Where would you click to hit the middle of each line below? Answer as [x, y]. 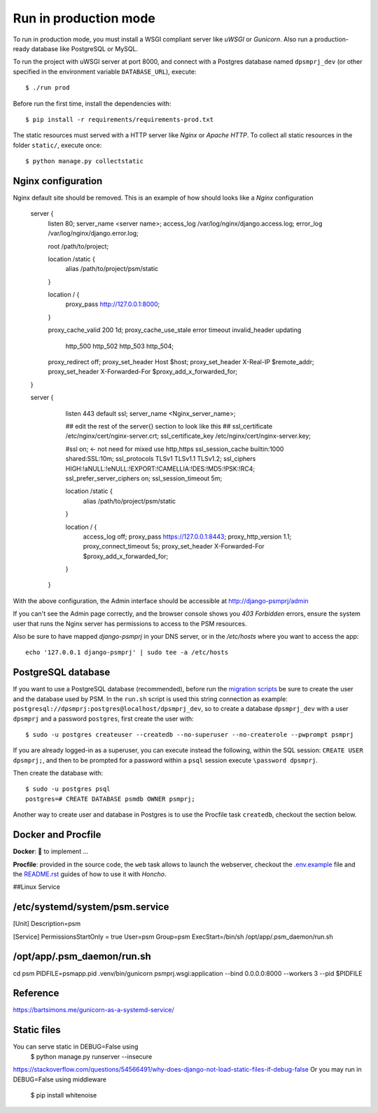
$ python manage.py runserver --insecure [91, 1056]
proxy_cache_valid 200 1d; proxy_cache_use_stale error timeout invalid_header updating [175, 330]
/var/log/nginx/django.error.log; [93, 233]
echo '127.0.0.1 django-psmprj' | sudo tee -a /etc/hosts [127, 652]
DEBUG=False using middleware [59, 1079]
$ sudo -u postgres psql [68, 789]
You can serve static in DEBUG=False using [76, 1046]
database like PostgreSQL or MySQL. [85, 48]
